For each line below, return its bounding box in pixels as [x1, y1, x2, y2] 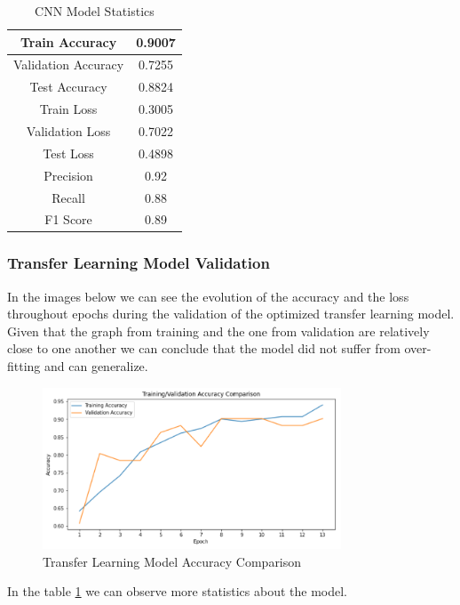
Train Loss [39, 100, 98, 118]
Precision [44, 165, 93, 184]
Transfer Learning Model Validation [7, 252, 270, 274]
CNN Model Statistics [35, 2, 155, 20]
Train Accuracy [20, 32, 117, 51]
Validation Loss [26, 121, 111, 140]
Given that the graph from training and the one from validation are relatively [7, 321, 430, 340]
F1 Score [44, 210, 92, 229]
